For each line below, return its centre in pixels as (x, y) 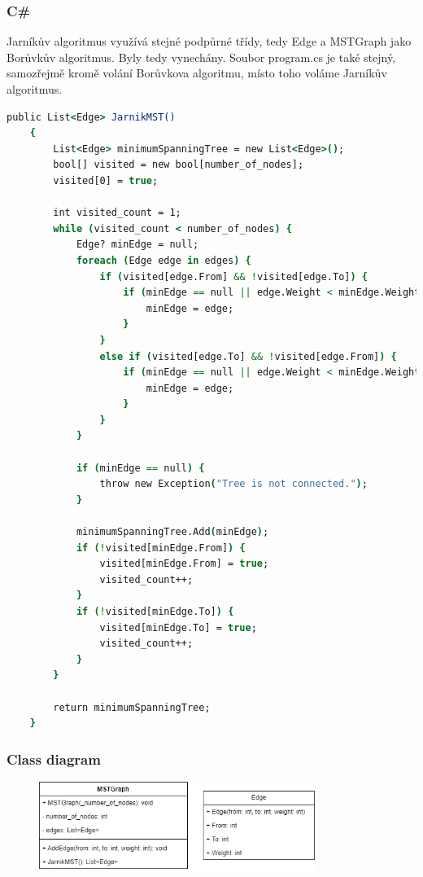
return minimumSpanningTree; (132, 707)
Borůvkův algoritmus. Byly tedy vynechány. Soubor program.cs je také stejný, (201, 57)
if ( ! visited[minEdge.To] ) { (155, 612)
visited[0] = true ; (106, 180)
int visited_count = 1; (117, 213)
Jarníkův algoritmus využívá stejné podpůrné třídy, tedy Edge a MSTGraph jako (209, 41)
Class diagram (54, 759)
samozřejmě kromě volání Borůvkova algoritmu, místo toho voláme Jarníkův (197, 73)
